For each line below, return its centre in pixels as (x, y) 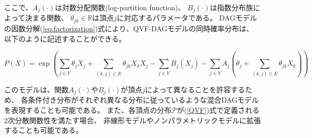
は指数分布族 (231, 7)
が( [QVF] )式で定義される (218, 110)
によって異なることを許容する (195, 89)
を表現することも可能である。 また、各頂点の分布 (88, 110)
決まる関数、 (46, 18)
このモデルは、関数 (36, 89)
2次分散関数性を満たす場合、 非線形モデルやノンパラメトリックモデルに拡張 (133, 120)
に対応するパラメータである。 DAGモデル (187, 18)
